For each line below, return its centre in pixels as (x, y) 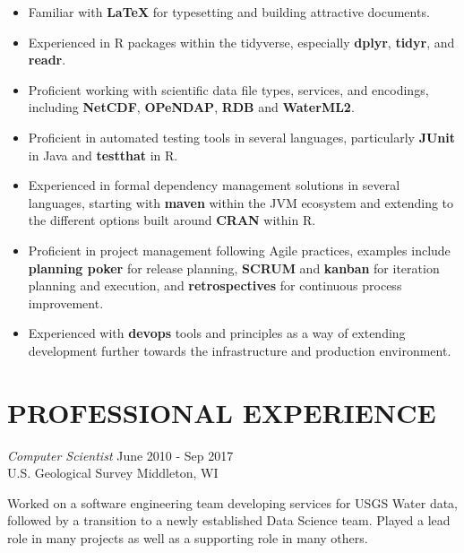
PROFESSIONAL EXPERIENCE (222, 412)
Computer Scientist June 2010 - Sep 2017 (120, 455)
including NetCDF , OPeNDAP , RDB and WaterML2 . (191, 107)
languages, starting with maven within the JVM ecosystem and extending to (241, 202)
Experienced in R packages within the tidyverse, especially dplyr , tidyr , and (241, 42)
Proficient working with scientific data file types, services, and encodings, (228, 89)
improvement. (66, 302)
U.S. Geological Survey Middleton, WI (113, 473)
